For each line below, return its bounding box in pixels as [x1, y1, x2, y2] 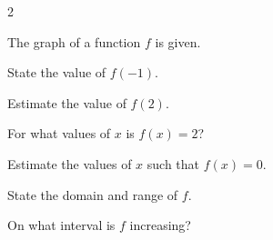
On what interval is [7, 215, 116, 235]
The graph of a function [7, 32, 141, 51]
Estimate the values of [7, 154, 132, 173]
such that [147, 154, 200, 173]
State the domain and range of [7, 185, 178, 204]
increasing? [129, 215, 191, 235]
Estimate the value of [7, 93, 126, 112]
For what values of [7, 124, 111, 143]
